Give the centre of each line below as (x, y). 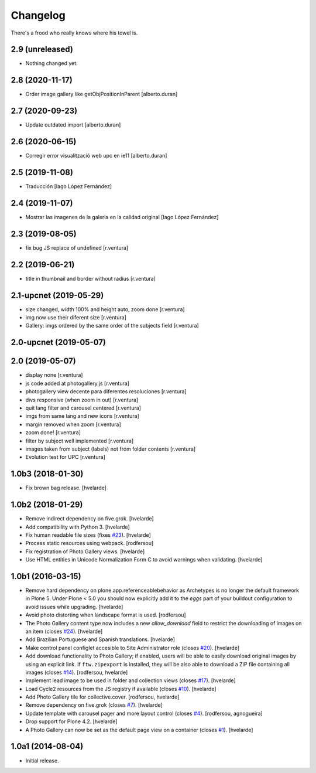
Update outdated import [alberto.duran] (73, 125)
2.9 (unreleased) (42, 50)
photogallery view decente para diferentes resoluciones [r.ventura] (106, 391)
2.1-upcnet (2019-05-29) (57, 295)
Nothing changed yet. (52, 63)
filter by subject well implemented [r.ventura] (80, 441)
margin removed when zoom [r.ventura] (73, 424)
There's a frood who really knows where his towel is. (74, 33)
